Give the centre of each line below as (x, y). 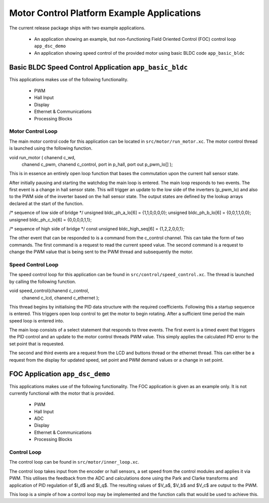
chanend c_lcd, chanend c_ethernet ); (61, 298)
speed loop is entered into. (37, 320)
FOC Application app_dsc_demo (60, 374)
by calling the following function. (43, 282)
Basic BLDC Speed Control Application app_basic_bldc (98, 67)
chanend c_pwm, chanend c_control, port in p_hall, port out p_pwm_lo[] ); (97, 164)
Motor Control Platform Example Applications (105, 13)
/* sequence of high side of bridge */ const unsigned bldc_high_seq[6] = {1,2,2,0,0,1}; (97, 229)
